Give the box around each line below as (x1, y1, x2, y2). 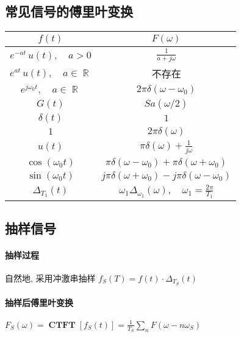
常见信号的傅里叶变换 (5, 2, 133, 21)
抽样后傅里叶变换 (5, 296, 73, 309)
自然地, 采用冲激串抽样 (5, 271, 96, 284)
